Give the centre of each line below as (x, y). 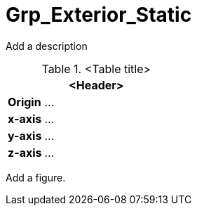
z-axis (25, 152)
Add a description (47, 46)
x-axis (25, 119)
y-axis (25, 135)
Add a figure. (36, 177)
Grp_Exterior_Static (99, 15)
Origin (25, 102)
